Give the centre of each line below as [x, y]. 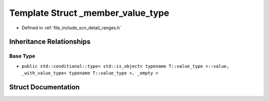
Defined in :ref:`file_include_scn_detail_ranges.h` [71, 28]
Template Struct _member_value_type [89, 13]
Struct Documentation [44, 87]
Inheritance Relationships [50, 42]
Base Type [22, 56]
